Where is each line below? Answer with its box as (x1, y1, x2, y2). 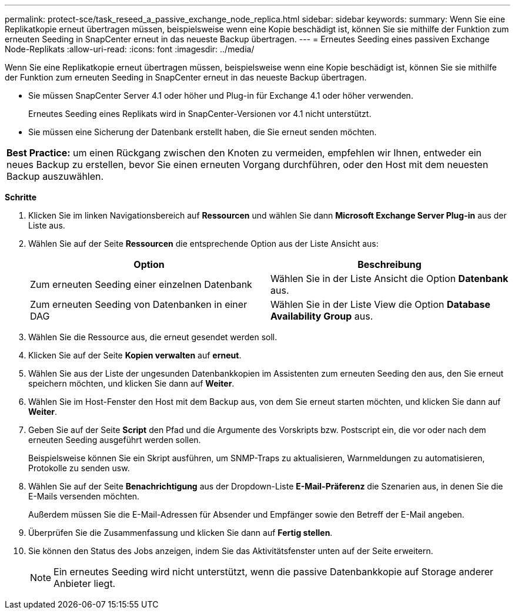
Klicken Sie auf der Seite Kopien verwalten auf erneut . (28, 350, 242, 360)
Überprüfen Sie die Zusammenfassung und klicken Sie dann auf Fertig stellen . (28, 528, 333, 538)
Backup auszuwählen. (6, 170, 104, 182)
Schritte (5, 192, 36, 202)
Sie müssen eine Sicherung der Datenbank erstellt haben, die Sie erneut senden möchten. (28, 127, 377, 137)
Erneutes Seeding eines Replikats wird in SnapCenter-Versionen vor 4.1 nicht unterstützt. (28, 109, 372, 119)
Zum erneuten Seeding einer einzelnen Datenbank (30, 279, 252, 290)
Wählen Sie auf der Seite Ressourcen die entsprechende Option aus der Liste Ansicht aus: (28, 239, 379, 249)
